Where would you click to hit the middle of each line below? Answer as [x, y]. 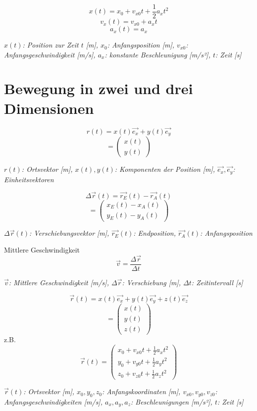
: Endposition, [155, 233]
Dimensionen [49, 108]
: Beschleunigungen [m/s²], [172, 401]
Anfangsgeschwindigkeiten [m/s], [53, 401]
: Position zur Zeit [51, 45]
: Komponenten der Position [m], [165, 169]
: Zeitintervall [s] [217, 282]
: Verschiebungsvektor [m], [69, 233]
